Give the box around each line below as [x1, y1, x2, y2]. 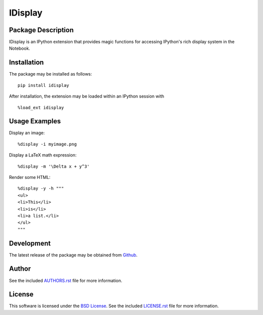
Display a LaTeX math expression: [9, 152, 77, 158]
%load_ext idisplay [18, 105, 64, 110]
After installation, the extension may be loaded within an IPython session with [9, 93, 165, 99]
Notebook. [9, 45, 30, 51]
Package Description [9, 26, 74, 34]
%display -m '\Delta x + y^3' [18, 163, 90, 169]
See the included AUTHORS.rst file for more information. [9, 277, 123, 283]
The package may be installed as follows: [9, 71, 92, 77]
